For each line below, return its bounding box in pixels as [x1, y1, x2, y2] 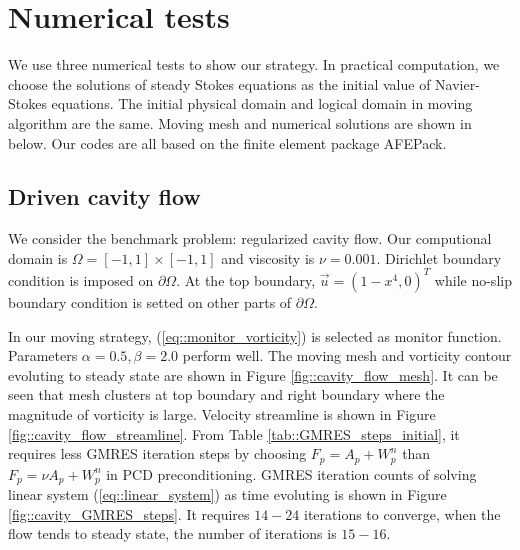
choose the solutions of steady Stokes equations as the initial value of [8, 73, 431, 94]
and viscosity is [221, 247, 315, 268]
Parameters [8, 345, 78, 366]
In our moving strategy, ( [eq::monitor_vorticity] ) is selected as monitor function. [8, 325, 502, 346]
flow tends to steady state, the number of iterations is [8, 523, 337, 544]
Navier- [435, 73, 480, 94]
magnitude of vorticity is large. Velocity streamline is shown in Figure [8, 403, 436, 424]
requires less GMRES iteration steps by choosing [8, 443, 307, 464]
